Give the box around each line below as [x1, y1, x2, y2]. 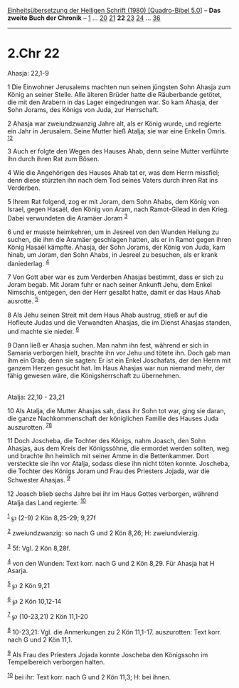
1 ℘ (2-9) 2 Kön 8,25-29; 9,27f [7, 512, 96, 522]
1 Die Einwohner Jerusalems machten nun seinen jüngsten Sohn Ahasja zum [7, 82, 231, 91]
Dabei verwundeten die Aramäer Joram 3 [7, 212, 128, 222]
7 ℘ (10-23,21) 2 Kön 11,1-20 [7, 611, 89, 621]
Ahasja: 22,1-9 [7, 69, 50, 77]
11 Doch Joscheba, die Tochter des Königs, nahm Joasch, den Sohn [7, 437, 206, 445]
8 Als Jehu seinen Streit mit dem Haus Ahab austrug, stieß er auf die [7, 310, 208, 319]
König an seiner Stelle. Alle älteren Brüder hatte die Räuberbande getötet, [7, 90, 223, 98]
